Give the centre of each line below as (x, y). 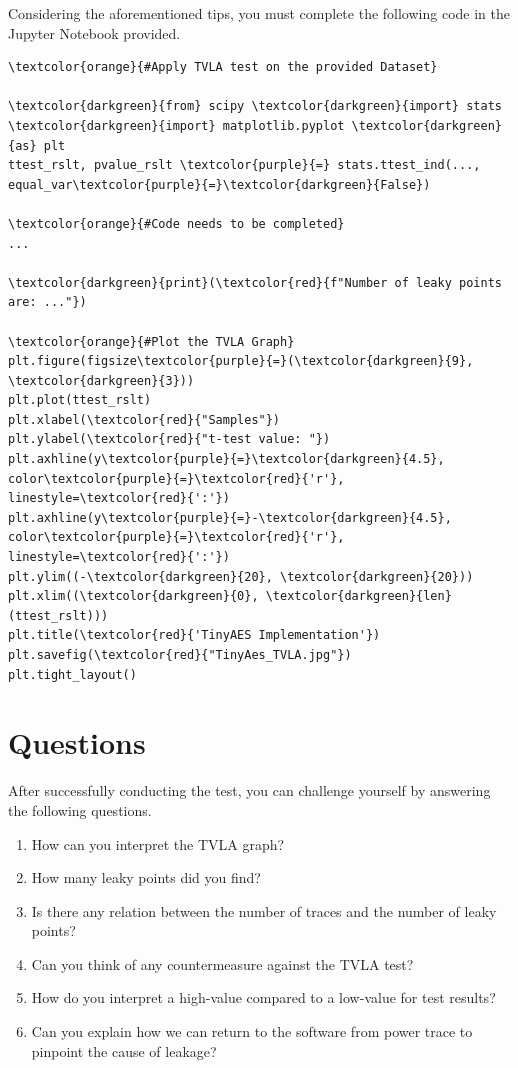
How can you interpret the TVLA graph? (158, 843)
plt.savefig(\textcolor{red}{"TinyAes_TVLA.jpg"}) (180, 655)
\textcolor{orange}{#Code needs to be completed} (176, 223)
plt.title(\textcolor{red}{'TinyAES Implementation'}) (194, 635)
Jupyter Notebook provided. (94, 32)
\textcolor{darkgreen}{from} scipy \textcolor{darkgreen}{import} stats (255, 106)
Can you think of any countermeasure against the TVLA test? (222, 963)
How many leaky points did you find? (146, 877)
